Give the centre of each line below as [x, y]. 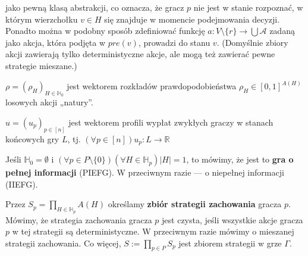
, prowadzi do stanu [174, 42]
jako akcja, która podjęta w [56, 42]
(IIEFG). [22, 184]
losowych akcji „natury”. [49, 102]
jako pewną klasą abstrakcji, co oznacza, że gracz [95, 7]
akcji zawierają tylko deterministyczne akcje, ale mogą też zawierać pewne [140, 54]
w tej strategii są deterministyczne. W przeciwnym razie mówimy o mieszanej [153, 231]
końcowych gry [32, 138]
